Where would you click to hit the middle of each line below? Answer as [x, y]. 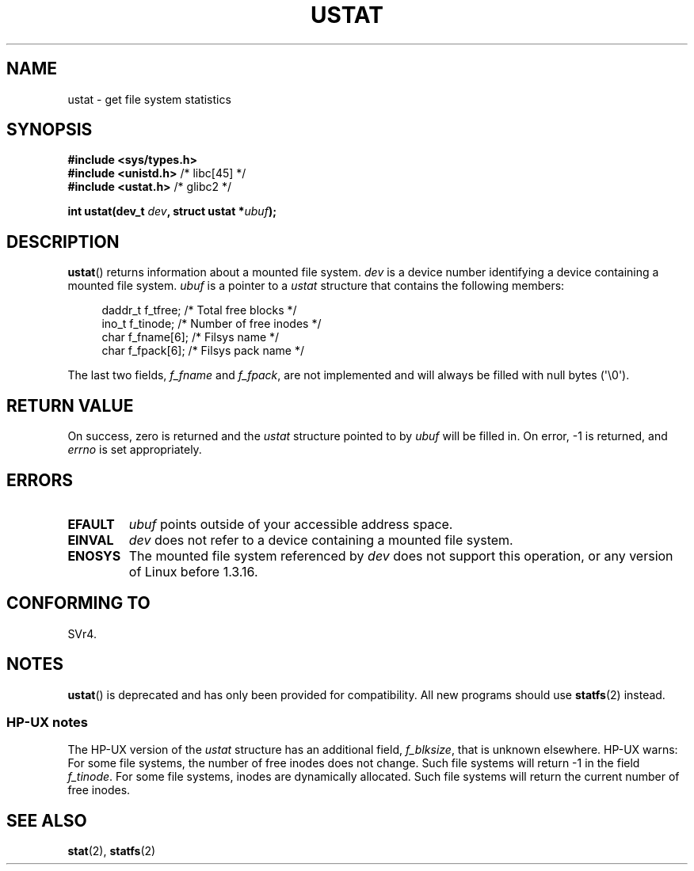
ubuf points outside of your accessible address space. [291, 524]
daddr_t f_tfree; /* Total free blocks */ [199, 310]
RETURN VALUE [70, 405]
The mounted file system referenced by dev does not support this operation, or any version [401, 555]
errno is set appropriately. [135, 450]
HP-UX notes [48, 723]
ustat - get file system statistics [149, 99]
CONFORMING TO [78, 603]
